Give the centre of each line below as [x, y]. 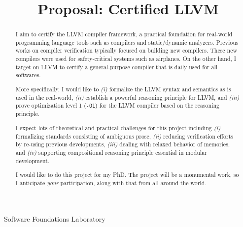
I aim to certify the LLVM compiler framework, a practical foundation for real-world [124, 34]
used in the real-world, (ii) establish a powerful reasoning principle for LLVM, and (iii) [127, 97]
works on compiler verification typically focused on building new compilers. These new [126, 50]
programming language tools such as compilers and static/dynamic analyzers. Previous [127, 42]
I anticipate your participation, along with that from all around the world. [111, 183]
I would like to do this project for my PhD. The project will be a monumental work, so [127, 175]
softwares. [28, 75]
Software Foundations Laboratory [55, 219]
